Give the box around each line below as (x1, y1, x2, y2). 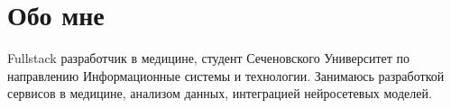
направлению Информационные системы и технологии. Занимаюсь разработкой (7, 66, 445, 85)
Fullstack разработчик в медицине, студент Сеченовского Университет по (7, 49, 410, 67)
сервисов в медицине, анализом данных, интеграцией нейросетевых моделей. (7, 84, 432, 103)
